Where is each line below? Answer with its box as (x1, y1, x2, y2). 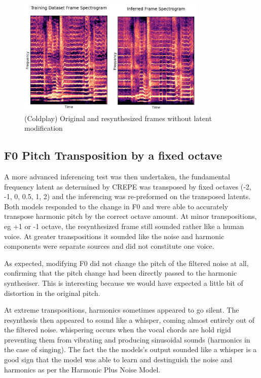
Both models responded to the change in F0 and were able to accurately (4, 201, 229, 211)
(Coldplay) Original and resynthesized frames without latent (24, 112, 212, 123)
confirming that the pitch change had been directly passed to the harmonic (4, 268, 237, 278)
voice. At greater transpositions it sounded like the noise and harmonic (4, 231, 225, 241)
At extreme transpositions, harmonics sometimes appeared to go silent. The (4, 305, 239, 315)
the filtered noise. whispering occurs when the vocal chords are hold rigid (4, 324, 231, 335)
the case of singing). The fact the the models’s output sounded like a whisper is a (4, 344, 257, 355)
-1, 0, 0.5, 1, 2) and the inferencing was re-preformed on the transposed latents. (4, 191, 251, 202)
